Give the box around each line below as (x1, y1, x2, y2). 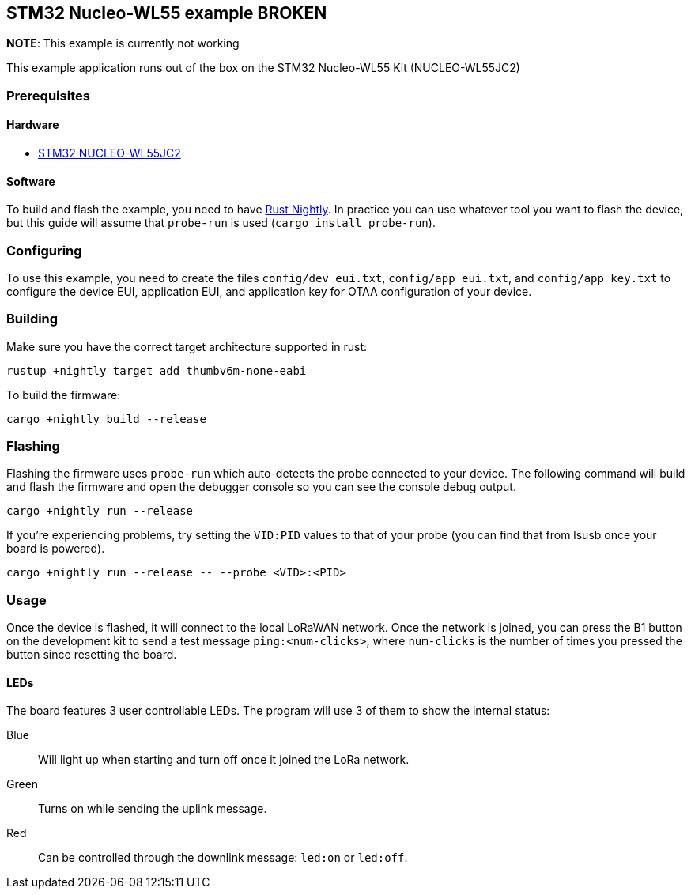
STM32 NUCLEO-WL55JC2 (38, 146, 181, 160)
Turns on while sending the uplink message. (38, 802, 267, 816)
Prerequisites (6, 87, 90, 104)
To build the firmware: (6, 387, 121, 402)
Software (6, 174, 55, 188)
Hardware (6, 118, 59, 132)
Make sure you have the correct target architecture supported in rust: (6, 339, 368, 353)
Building (6, 311, 59, 327)
